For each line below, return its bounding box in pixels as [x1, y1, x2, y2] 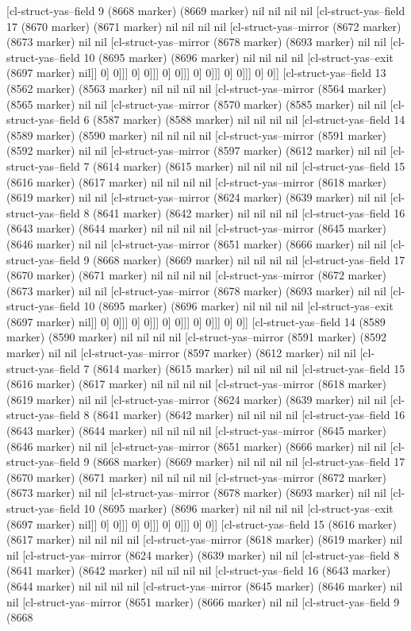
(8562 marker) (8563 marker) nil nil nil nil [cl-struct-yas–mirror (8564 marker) [6, 79, 386, 96]
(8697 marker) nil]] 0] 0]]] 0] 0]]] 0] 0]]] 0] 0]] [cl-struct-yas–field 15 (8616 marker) [6, 515, 397, 532]
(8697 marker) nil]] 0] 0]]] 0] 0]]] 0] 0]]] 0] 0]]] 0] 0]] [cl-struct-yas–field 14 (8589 [6, 313, 386, 329]
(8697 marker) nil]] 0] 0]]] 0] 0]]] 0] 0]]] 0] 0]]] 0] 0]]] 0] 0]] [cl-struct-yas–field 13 [6, 64, 386, 81]
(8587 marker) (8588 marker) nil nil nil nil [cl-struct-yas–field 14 [93, 111, 405, 128]
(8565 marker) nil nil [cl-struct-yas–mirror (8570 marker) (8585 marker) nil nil [6, 95, 386, 112]
